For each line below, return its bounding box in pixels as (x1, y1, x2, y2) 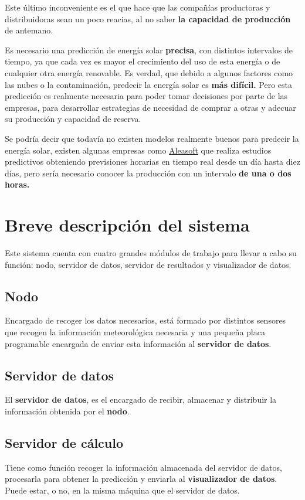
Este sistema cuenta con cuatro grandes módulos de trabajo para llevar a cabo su (5, 247, 297, 259)
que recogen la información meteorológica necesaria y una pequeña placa (5, 326, 265, 338)
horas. (5, 178, 30, 191)
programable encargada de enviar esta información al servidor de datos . (5, 337, 272, 349)
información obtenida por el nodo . (5, 405, 130, 417)
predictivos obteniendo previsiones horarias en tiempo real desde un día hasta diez (5, 155, 300, 168)
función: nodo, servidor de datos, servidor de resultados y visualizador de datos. (5, 258, 292, 270)
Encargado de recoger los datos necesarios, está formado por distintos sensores (5, 314, 286, 326)
